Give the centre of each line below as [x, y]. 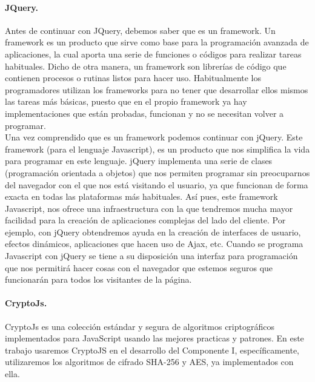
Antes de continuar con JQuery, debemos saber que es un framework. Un [140, 30]
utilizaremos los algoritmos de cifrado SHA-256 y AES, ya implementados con [149, 362]
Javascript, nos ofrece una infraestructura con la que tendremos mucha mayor [149, 208]
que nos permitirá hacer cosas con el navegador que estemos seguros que [139, 267]
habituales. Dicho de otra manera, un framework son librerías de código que [146, 66]
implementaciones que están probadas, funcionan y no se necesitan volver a [144, 113]
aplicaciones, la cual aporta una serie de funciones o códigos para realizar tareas [153, 54]
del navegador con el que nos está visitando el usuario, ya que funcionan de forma [157, 184]
